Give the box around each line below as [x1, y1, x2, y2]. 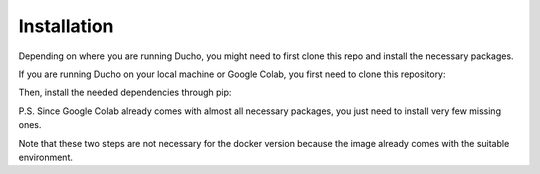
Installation [18, 15, 114, 37]
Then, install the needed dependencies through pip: [18, 86, 232, 99]
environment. [18, 151, 74, 163]
